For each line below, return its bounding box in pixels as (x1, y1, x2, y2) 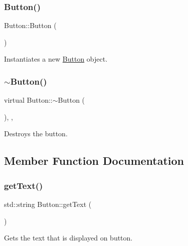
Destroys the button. (4, 128, 68, 139)
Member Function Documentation (4, 153, 184, 168)
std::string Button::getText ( (4, 199, 92, 209)
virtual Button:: (4, 95, 53, 105)
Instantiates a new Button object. (4, 54, 108, 64)
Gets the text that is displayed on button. (4, 232, 133, 243)
